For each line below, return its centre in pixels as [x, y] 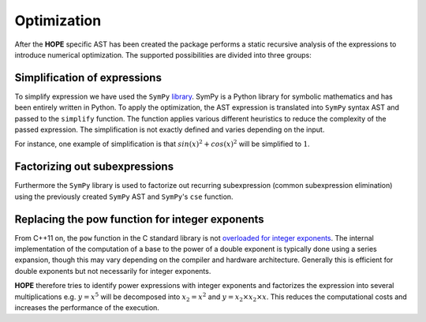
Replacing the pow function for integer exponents [139, 219]
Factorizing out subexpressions [94, 167]
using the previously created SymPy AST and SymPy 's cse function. [124, 197]
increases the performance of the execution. [87, 307]
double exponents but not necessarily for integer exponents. [113, 271]
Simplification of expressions [88, 78]
